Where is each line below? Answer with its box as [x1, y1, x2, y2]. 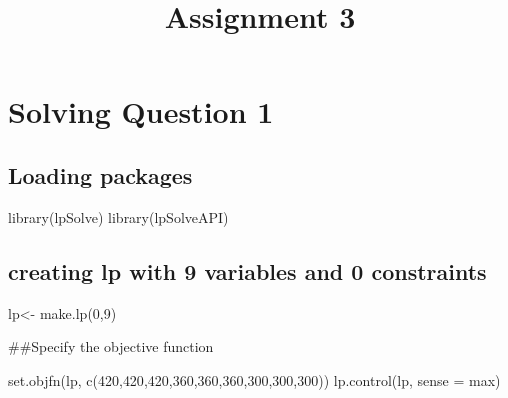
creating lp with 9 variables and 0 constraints [8, 255, 487, 286]
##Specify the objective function [8, 336, 214, 357]
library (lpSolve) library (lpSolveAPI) [8, 206, 229, 227]
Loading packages [8, 159, 193, 190]
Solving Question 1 [8, 91, 274, 132]
